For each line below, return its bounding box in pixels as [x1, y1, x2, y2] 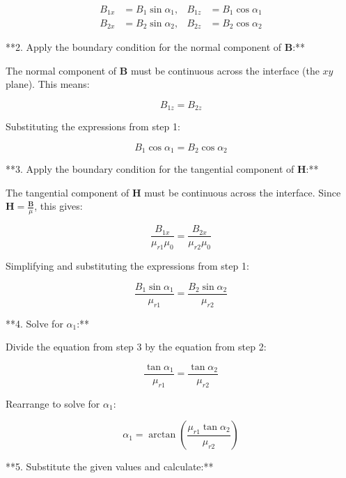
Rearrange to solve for [6, 396, 100, 410]
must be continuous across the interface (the [130, 63, 320, 77]
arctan [148, 430, 176, 440]
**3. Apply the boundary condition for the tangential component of [6, 162, 294, 176]
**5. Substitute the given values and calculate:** [6, 459, 214, 474]
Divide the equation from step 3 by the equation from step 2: [6, 339, 267, 354]
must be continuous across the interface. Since [144, 185, 341, 199]
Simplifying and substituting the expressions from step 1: [6, 259, 249, 273]
